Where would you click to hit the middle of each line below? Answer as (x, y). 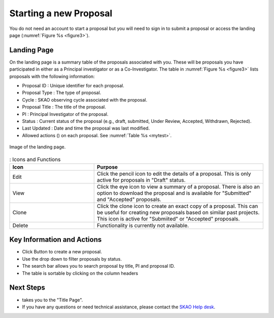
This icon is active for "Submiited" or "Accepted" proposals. (168, 218)
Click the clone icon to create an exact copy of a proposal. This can (177, 206)
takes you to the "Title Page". (53, 300)
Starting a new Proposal (61, 13)
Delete (20, 225)
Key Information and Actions (56, 240)
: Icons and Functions (35, 159)
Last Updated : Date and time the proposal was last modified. (86, 128)
